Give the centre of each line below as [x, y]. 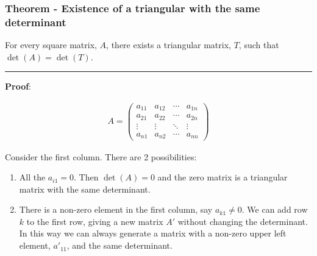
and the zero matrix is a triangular [223, 177]
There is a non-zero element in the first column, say [116, 209]
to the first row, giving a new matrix [95, 221]
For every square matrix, [51, 45]
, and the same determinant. [119, 245]
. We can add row [275, 209]
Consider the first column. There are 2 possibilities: [101, 156]
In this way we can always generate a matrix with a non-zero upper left [153, 233]
